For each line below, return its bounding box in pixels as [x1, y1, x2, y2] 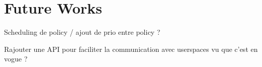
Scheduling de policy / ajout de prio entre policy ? [4, 27, 161, 37]
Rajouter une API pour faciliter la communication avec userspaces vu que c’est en [4, 43, 258, 54]
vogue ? [4, 53, 28, 64]
